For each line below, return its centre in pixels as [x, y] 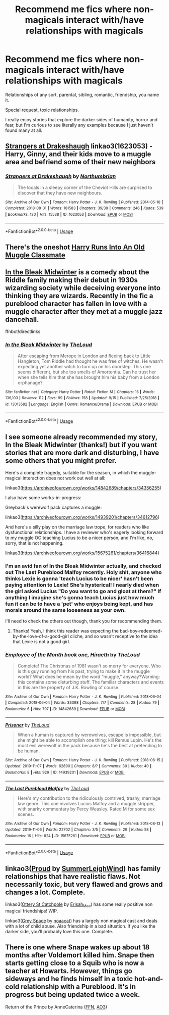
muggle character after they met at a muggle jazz [84, 312]
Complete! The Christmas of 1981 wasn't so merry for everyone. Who [89, 666]
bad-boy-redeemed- [141, 631]
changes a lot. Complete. [45, 892]
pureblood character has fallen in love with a [76, 304]
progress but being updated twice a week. [73, 995]
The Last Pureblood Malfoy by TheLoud [47, 788]
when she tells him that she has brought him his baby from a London [89, 377]
